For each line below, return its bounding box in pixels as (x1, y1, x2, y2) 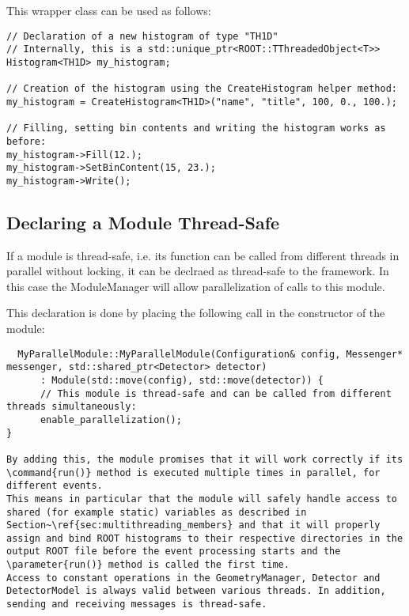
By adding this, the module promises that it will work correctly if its (6, 453, 403, 465)
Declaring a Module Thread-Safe (6, 210, 280, 234)
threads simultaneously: (6, 401, 137, 413)
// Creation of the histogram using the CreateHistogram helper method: (6, 83, 397, 95)
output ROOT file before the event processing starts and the (6, 546, 341, 557)
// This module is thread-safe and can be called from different (40, 387, 392, 399)
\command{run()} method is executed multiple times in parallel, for (6, 467, 381, 478)
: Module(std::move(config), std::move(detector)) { (40, 374, 324, 386)
